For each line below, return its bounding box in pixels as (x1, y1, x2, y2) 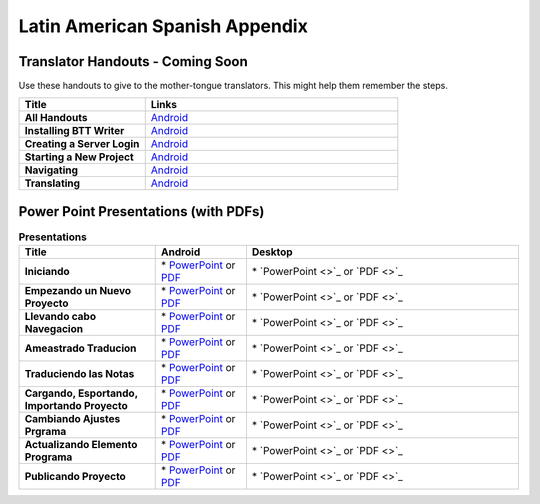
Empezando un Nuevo (24, 284, 132, 298)
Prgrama (24, 425, 67, 439)
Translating (24, 176, 80, 190)
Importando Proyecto (24, 399, 129, 413)
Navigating (24, 163, 79, 177)
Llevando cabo (24, 310, 97, 324)
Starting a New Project (24, 150, 134, 164)
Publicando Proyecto (24, 470, 127, 484)
